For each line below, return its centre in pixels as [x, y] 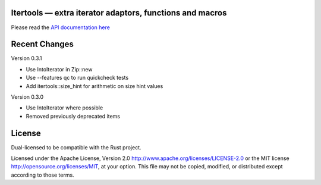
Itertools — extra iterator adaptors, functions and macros [119, 13]
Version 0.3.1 [26, 58]
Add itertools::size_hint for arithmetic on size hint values [95, 86]
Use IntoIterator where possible [64, 108]
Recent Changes [43, 44]
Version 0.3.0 [27, 97]
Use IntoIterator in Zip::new [59, 69]
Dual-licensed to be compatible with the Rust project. [76, 147]
